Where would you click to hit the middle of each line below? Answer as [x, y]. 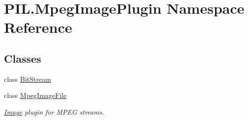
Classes [23, 58]
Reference [38, 27]
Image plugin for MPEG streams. [54, 111]
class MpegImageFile [35, 95]
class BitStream [28, 79]
